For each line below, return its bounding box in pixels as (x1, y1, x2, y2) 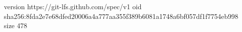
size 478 (4, 20, 27, 31)
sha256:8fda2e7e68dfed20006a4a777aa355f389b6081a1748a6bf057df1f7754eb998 (4, 11, 239, 21)
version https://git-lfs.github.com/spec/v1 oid (4, 1, 142, 11)
